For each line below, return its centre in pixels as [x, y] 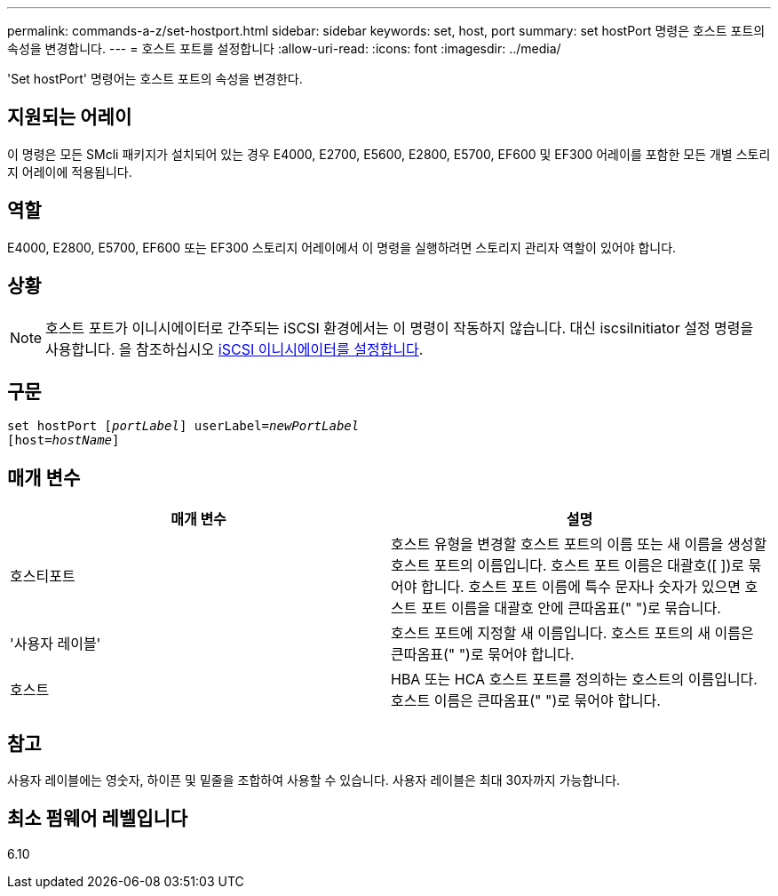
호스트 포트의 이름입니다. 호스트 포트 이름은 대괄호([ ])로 [568, 566]
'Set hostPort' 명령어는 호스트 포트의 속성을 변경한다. [155, 79]
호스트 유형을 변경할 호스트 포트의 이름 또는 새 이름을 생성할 [579, 544]
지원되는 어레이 [70, 117]
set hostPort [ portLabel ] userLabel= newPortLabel [183, 426]
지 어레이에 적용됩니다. [70, 172]
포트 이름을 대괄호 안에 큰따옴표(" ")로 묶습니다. [571, 608]
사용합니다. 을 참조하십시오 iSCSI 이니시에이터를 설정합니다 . [234, 349]
